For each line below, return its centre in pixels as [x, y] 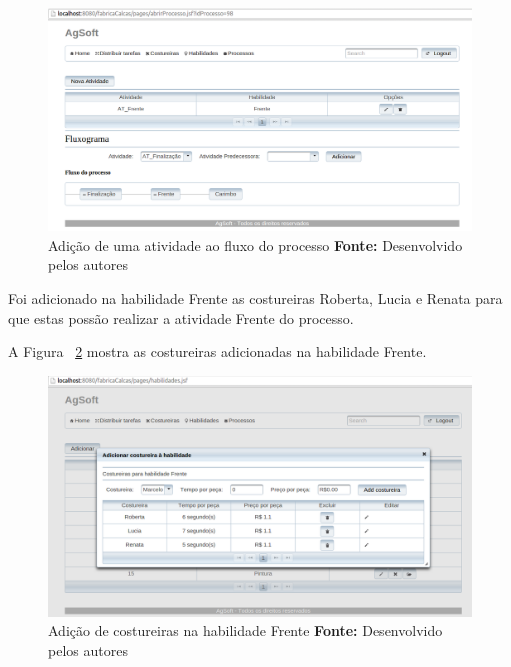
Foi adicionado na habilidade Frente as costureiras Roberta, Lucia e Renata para [255, 297]
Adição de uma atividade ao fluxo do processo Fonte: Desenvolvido [255, 244]
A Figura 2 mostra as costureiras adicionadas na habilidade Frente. [217, 351]
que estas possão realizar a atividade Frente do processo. [181, 317]
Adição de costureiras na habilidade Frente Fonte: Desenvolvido [245, 630]
